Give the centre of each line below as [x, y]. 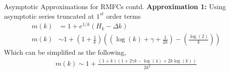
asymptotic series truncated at [49, 16]
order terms [124, 16]
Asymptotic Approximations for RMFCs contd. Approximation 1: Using [115, 6]
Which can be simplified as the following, [65, 52]
